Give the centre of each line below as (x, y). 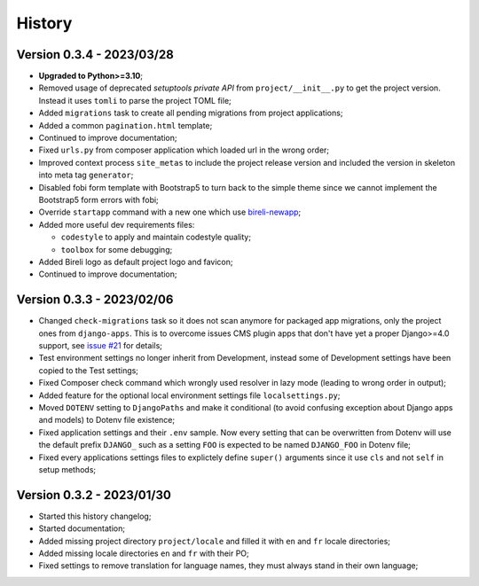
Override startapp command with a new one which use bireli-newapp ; (170, 212)
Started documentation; (82, 528)
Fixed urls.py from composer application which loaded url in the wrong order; (184, 150)
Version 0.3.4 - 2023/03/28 (95, 55)
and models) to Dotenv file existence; (107, 420)
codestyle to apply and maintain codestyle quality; (156, 237)
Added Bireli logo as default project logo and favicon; (136, 262)
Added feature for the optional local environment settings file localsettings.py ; (189, 395)
